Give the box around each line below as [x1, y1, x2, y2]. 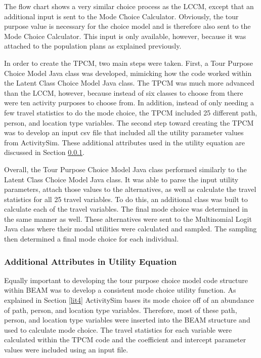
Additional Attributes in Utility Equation [4, 255, 177, 267]
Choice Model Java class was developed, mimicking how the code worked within [4, 67, 252, 78]
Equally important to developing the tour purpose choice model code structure [4, 274, 248, 285]
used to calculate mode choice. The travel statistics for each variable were [4, 324, 232, 335]
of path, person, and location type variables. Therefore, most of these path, [4, 304, 237, 315]
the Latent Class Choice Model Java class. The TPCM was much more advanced [4, 77, 254, 88]
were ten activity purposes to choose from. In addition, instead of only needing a [4, 97, 254, 108]
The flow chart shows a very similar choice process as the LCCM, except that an [4, 1, 254, 11]
